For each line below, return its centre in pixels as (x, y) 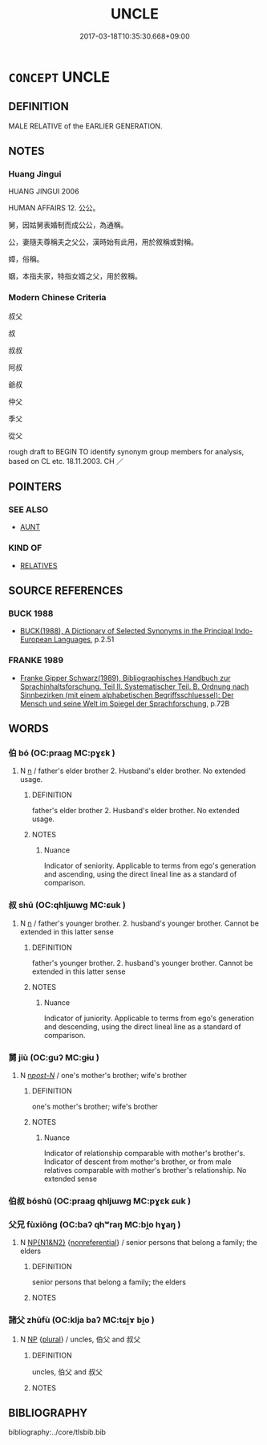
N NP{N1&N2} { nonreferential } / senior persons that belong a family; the (139, 1243)
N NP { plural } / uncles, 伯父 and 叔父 (80, 1339)
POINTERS (35, 487)
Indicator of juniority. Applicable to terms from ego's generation (149, 1018)
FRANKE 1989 (36, 661)
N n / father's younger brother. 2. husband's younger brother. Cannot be (139, 923)
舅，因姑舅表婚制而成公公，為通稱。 (68, 225)
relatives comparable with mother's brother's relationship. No (145, 1170)
